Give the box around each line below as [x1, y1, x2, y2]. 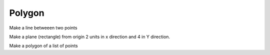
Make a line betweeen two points [9, 25, 77, 31]
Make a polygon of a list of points [9, 43, 78, 49]
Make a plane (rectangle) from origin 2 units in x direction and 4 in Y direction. [9, 34, 170, 40]
